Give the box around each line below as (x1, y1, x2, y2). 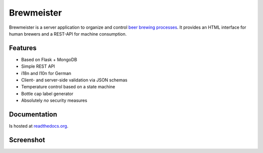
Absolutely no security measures (21, 97, 88, 103)
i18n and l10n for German (21, 70, 72, 76)
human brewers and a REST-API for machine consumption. (9, 31, 127, 37)
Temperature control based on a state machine (21, 84, 115, 90)
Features (9, 44, 37, 52)
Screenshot (9, 135, 45, 144)
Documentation (9, 110, 57, 118)
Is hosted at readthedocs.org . (9, 123, 69, 129)
